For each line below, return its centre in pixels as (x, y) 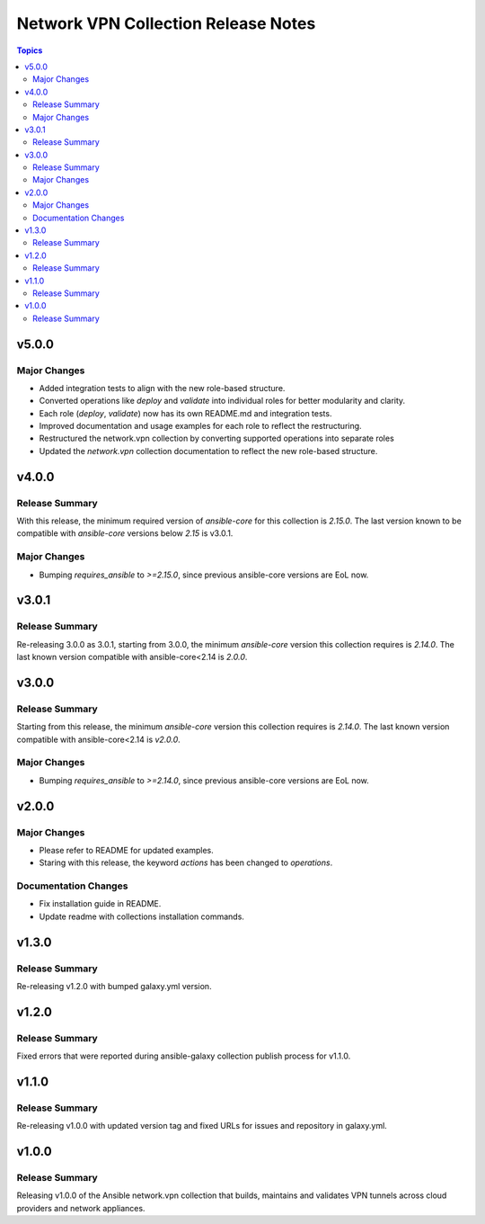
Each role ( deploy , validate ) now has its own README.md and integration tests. (185, 413)
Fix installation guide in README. (100, 904)
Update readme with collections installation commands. (141, 916)
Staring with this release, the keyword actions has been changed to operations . (186, 862)
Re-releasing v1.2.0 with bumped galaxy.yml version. (114, 987)
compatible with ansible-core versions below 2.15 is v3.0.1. (125, 533)
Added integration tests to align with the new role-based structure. (162, 388)
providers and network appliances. (81, 1208)
